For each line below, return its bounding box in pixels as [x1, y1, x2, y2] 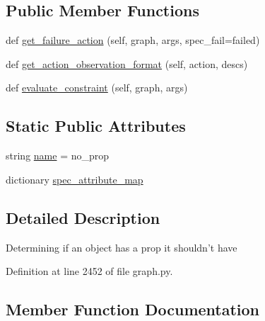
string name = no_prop [6, 148, 110, 163]
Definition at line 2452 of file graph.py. [6, 264, 173, 278]
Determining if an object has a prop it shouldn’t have [6, 240, 237, 254]
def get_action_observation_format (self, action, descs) [6, 56, 248, 71]
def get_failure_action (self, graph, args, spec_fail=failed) [6, 33, 260, 47]
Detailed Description [6, 206, 160, 228]
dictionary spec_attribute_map [6, 171, 143, 186]
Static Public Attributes [6, 115, 186, 137]
